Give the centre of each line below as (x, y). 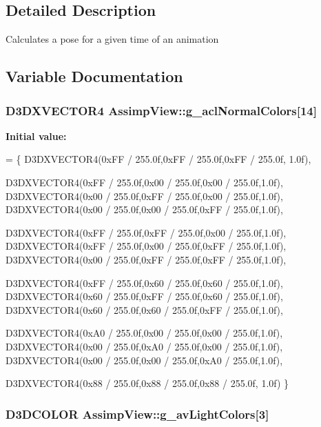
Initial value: (36, 136)
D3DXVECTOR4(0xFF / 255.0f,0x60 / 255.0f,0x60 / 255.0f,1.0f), (144, 282)
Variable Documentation (94, 76)
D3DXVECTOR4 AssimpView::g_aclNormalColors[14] (161, 110)
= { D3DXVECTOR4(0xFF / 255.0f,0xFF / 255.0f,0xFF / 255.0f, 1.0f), (158, 159)
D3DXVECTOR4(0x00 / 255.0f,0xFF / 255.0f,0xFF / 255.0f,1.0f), (146, 259)
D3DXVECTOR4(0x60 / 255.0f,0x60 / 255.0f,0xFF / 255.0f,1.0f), (144, 309)
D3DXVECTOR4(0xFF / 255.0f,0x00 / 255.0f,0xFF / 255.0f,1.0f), (146, 246)
